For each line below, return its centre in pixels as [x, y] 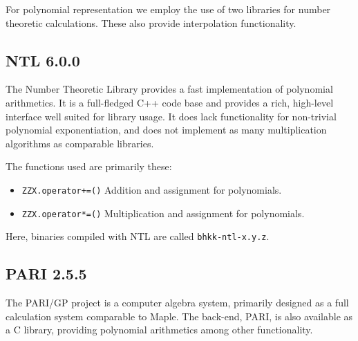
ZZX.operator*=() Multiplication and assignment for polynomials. [163, 213]
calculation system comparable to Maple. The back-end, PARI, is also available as [179, 316]
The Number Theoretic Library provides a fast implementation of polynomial [169, 89]
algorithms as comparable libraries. [80, 143]
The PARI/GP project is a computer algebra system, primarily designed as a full [177, 303]
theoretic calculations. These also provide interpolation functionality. [151, 22]
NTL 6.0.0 [43, 60]
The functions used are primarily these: [89, 166]
